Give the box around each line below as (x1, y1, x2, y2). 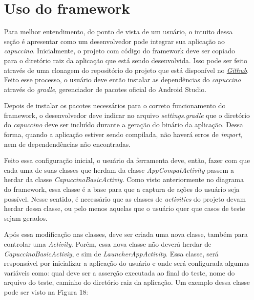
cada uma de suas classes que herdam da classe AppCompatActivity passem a (4, 164, 234, 175)
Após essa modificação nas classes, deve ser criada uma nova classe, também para (4, 229, 248, 239)
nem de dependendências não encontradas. (4, 138, 131, 149)
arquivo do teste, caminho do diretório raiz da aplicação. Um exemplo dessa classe (4, 277, 250, 287)
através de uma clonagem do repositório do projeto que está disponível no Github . (4, 65, 249, 75)
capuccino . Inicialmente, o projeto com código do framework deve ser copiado (4, 46, 235, 56)
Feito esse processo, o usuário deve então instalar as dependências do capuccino (4, 74, 241, 85)
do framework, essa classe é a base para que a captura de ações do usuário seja (4, 184, 240, 194)
